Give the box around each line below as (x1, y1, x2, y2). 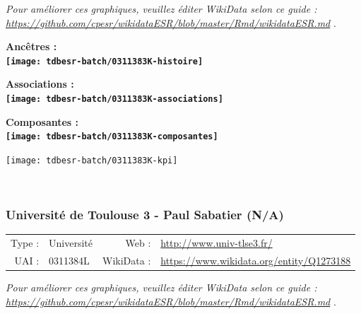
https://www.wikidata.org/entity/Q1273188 (160, 253, 351, 267)
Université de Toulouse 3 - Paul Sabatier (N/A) (6, 206, 284, 223)
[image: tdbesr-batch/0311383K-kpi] (6, 155, 178, 165)
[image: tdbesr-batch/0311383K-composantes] (6, 132, 218, 142)
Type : (11, 235, 40, 250)
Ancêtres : (6, 39, 57, 54)
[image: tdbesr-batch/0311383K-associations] (6, 94, 223, 105)
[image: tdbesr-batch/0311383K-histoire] (6, 56, 203, 66)
